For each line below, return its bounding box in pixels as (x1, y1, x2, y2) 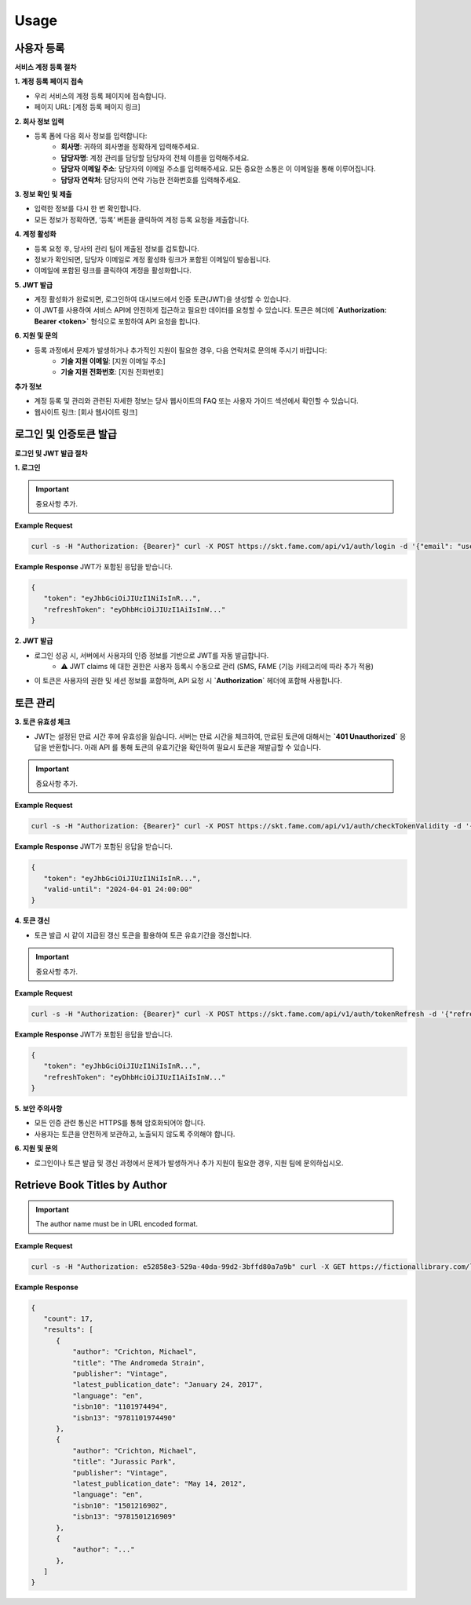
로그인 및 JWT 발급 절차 (14, 448, 88, 458)
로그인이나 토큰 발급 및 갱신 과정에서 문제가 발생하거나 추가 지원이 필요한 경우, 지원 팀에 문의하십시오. (34, 1158, 344, 1168)
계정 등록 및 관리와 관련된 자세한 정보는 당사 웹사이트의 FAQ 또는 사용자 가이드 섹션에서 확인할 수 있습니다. (34, 397, 359, 406)
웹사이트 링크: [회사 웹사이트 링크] (34, 407, 138, 416)
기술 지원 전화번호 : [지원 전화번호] (60, 367, 164, 377)
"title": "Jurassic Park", (71, 1457, 177, 1466)
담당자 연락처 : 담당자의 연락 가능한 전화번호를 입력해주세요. (60, 175, 241, 185)
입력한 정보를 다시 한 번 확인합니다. (34, 204, 141, 214)
